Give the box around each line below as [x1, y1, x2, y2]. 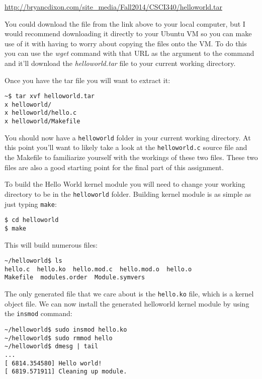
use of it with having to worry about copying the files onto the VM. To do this [5, 38, 247, 48]
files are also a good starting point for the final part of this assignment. [5, 162, 224, 172]
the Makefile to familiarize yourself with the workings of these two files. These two [5, 152, 258, 163]
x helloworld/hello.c [5, 109, 77, 117]
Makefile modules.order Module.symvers [5, 274, 145, 281]
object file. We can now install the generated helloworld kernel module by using [5, 298, 249, 309]
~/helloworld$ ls [5, 257, 62, 265]
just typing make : [5, 198, 57, 209]
